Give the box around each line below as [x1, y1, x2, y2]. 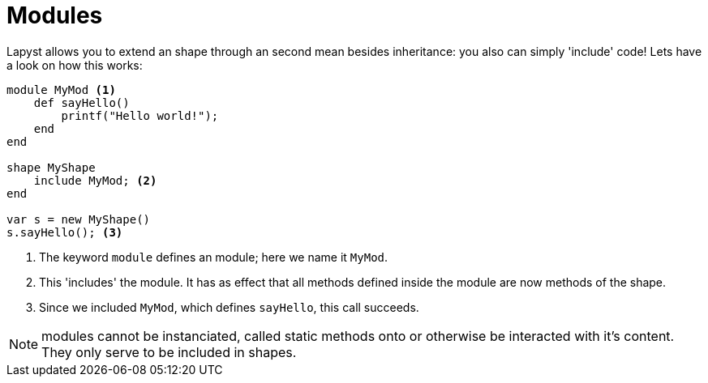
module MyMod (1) [6, 83, 116, 96]
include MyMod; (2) [33, 173, 157, 187]
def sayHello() [33, 96, 130, 109]
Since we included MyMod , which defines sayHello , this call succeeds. [39, 300, 419, 314]
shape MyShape [6, 160, 96, 174]
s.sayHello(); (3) [6, 225, 123, 239]
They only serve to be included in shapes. [41, 343, 297, 360]
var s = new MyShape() [6, 212, 151, 226]
